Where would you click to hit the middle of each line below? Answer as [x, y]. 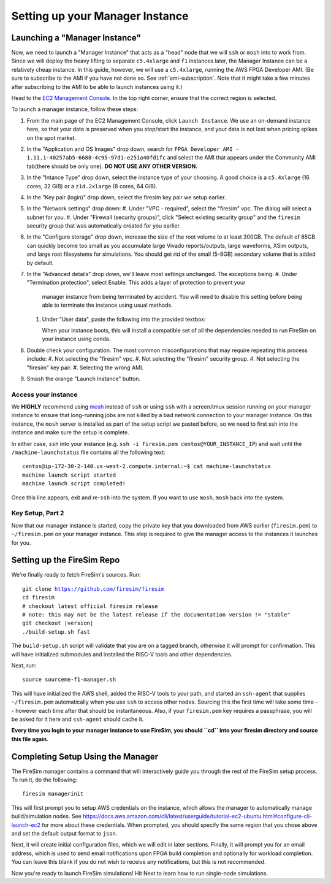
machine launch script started [69, 475]
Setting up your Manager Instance [100, 16]
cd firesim [39, 598]
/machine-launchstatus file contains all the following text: [88, 452]
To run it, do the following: [44, 780]
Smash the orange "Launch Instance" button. [84, 379]
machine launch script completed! [74, 484]
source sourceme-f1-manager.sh [69, 680]
